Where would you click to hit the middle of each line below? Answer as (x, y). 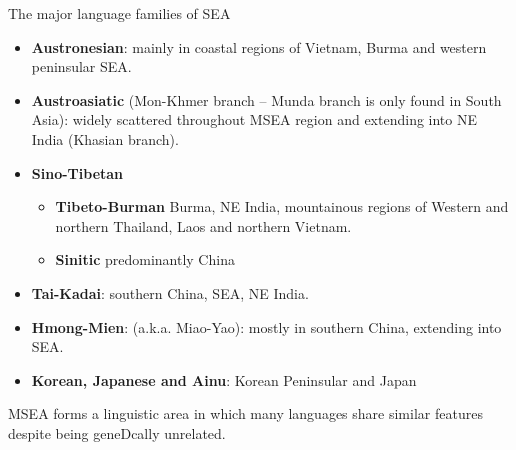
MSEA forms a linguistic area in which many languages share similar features (245, 413)
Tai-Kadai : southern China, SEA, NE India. (170, 292)
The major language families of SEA (119, 13)
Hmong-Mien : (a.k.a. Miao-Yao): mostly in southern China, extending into (266, 326)
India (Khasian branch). (105, 138)
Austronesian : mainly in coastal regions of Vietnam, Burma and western (259, 46)
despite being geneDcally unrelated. (117, 432)
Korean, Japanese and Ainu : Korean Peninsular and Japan (224, 379)
